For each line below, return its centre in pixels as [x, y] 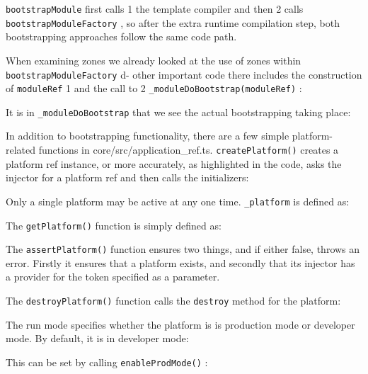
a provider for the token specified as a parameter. [113, 277]
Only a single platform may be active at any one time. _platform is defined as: [178, 201]
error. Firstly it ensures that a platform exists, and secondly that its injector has [180, 262]
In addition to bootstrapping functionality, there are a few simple [148, 136]
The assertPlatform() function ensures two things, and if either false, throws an [183, 249]
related [21, 150]
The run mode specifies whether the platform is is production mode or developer [180, 324]
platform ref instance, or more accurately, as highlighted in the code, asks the [174, 163]
